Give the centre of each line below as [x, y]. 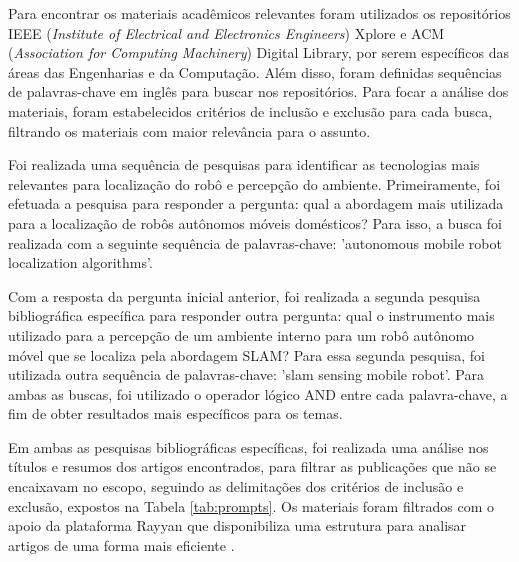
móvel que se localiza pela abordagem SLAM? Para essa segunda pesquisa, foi [246, 354]
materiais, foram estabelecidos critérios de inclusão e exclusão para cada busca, [250, 110]
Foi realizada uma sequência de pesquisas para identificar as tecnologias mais [244, 164]
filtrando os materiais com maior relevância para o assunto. [189, 130]
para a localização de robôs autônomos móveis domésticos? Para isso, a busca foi [255, 222]
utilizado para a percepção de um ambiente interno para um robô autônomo [241, 334]
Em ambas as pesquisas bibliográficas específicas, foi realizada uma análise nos [248, 446]
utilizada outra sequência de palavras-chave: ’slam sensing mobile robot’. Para [246, 374]
